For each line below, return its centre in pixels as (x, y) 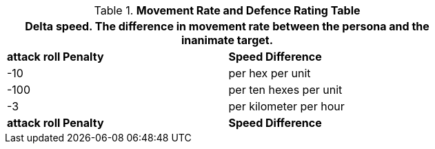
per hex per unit (270, 73)
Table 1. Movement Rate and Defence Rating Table (227, 10)
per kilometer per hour (286, 106)
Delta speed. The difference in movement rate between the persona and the (227, 26)
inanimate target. (227, 40)
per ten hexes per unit (285, 90)
